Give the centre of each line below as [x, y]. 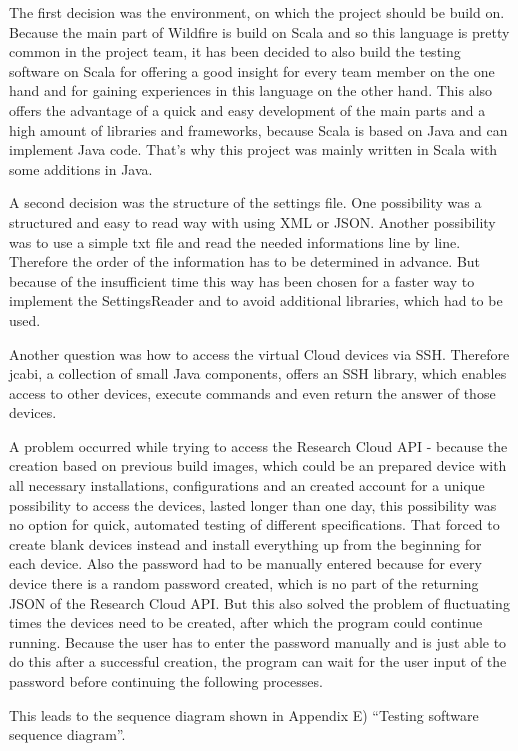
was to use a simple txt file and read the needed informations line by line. [235, 241]
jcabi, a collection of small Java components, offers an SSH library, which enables [258, 373]
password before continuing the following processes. [166, 681]
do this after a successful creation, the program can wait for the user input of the [258, 661]
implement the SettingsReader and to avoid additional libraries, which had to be [256, 300]
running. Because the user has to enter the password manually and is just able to [258, 641]
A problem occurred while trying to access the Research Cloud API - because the [258, 445]
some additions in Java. [81, 168]
